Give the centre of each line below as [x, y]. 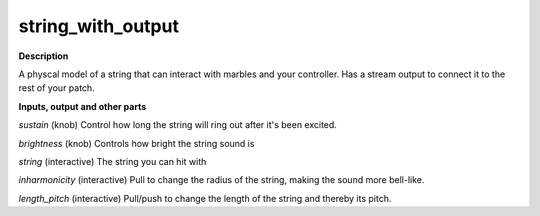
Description [43, 56]
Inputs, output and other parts [82, 106]
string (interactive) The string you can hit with [112, 161]
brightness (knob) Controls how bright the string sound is [136, 143]
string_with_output [99, 26]
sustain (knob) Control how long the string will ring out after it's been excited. [177, 125]
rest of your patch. [56, 88]
